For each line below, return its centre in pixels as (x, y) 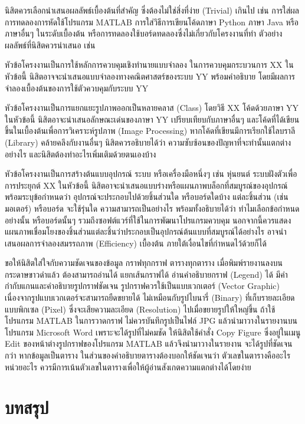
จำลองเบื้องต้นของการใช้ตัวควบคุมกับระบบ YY (77, 88)
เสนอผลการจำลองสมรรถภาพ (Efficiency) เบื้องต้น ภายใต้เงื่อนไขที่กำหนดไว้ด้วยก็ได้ (136, 243)
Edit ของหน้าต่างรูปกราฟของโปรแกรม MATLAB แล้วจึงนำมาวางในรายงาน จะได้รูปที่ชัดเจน (149, 344)
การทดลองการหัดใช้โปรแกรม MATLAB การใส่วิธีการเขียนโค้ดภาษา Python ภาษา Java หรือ (152, 22)
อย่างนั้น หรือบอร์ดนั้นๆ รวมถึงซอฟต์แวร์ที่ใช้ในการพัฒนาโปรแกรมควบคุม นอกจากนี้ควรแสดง (148, 220)
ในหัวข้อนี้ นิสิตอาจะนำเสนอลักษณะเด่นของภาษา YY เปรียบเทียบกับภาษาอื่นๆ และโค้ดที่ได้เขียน (152, 119)
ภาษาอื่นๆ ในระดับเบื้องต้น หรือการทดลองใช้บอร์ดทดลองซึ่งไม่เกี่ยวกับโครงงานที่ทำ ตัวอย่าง (144, 33)
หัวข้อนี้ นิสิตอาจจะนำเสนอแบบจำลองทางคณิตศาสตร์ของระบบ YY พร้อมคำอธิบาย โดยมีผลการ (150, 76)
